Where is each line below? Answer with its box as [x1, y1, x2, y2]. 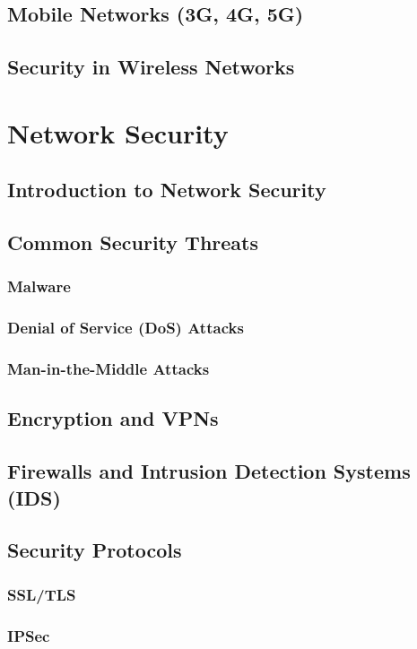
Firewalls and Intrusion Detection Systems [7, 457, 411, 485]
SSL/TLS [7, 583, 76, 605]
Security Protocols [7, 536, 182, 564]
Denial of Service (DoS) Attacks [7, 316, 244, 339]
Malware [7, 275, 71, 298]
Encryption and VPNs [7, 404, 219, 432]
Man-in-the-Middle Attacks [7, 358, 210, 380]
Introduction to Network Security [7, 176, 326, 203]
